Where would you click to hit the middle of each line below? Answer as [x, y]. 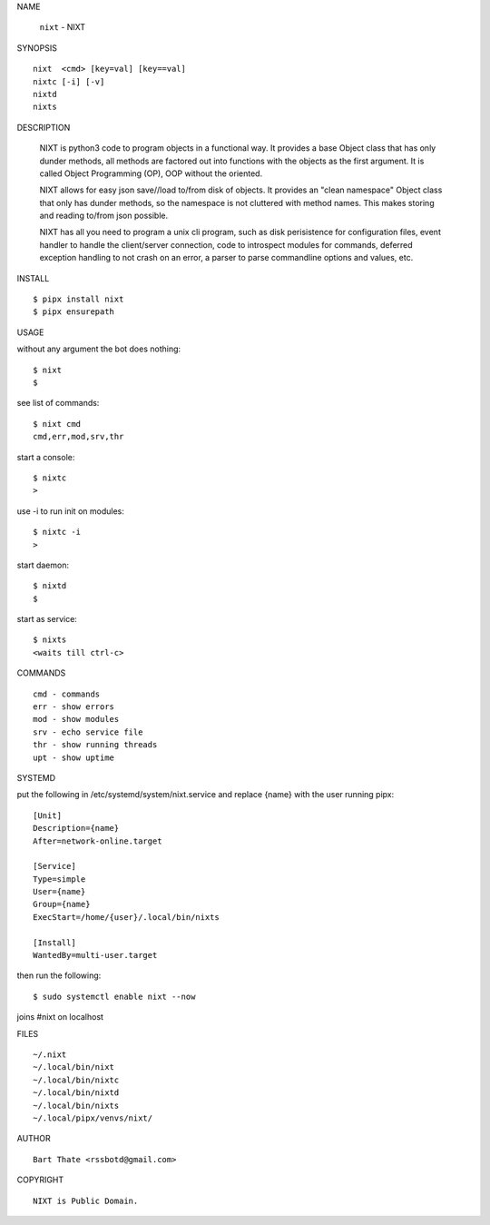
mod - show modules [76, 719]
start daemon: [43, 565]
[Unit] [48, 815]
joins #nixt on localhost [60, 1017]
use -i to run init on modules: [70, 511]
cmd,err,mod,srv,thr [78, 437]
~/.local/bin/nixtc [76, 1080]
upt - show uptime [74, 757]
